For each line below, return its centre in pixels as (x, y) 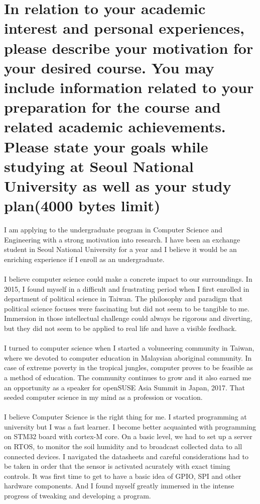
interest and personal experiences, (124, 28)
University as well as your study (118, 185)
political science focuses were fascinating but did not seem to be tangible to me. (127, 308)
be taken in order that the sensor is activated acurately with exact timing (117, 466)
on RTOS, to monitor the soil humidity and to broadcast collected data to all (123, 446)
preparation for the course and (112, 107)
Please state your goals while (106, 146)
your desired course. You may (109, 67)
